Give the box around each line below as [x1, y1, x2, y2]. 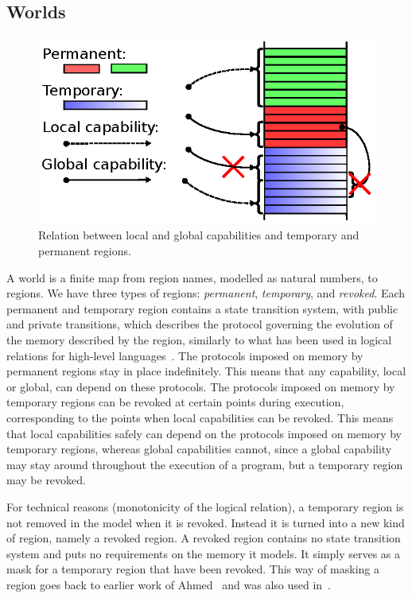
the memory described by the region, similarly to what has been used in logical [6, 332, 392, 348]
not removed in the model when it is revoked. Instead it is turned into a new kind [6, 514, 405, 530]
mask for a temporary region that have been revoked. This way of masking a [6, 561, 380, 577]
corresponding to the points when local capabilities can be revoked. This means [6, 410, 394, 425]
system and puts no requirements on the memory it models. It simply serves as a [6, 545, 401, 561]
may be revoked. [6, 472, 86, 488]
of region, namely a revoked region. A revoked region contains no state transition [6, 530, 401, 546]
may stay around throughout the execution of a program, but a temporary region [6, 456, 403, 472]
